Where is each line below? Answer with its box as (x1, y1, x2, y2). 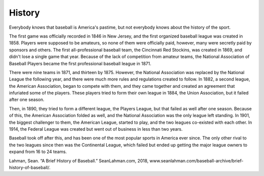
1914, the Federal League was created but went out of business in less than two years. (9, 126, 183, 132)
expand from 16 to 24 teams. (9, 149, 67, 155)
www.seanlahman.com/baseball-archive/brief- (149, 157, 244, 163)
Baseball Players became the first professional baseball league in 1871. (9, 60, 152, 66)
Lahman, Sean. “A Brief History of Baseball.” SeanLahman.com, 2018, (9, 157, 149, 163)
